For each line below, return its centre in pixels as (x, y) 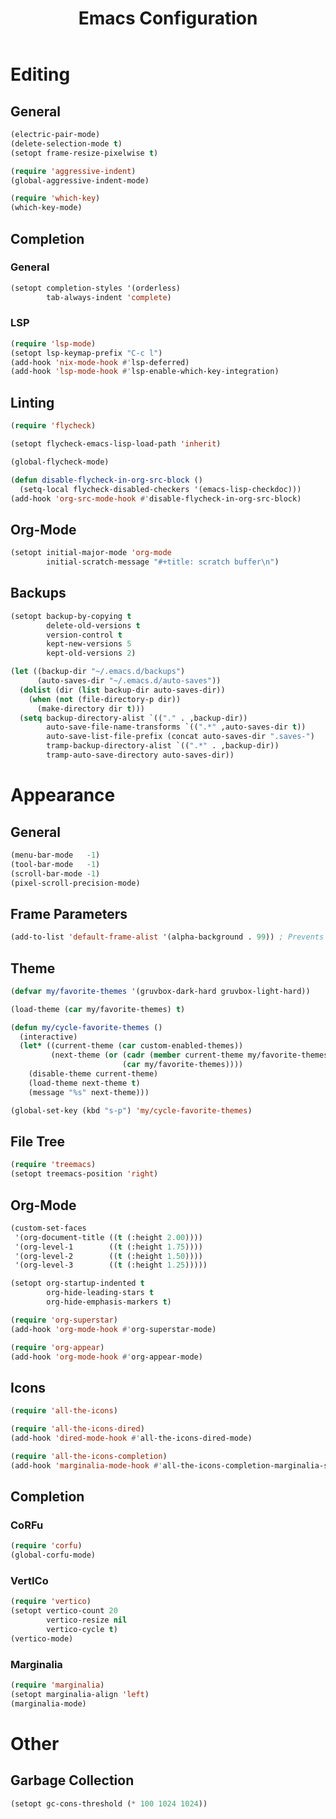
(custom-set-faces (48, 1228)
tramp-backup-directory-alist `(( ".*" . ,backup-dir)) (163, 746)
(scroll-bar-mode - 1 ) (55, 873)
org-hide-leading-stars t (100, 1293)
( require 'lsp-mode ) (53, 343)
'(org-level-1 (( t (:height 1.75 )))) (108, 1247)
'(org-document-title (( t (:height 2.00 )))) (108, 1237)
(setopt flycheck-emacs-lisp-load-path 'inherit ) (116, 444)
